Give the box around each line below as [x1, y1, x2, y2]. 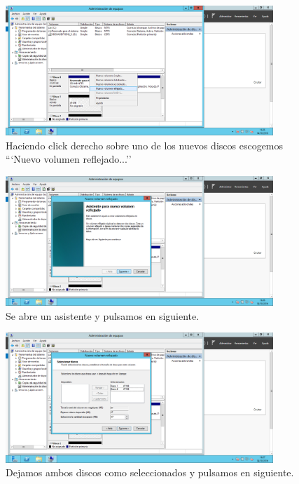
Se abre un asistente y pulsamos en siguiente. [6, 308, 200, 323]
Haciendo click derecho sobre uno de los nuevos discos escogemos [6, 137, 284, 152]
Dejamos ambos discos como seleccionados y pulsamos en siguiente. [6, 465, 294, 480]
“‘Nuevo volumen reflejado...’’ [6, 152, 132, 166]
